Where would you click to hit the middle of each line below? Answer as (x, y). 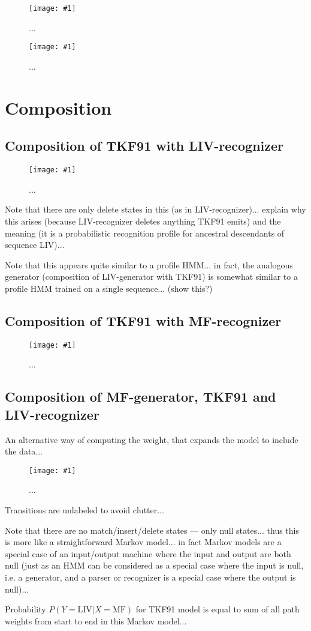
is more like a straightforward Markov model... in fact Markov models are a (143, 542)
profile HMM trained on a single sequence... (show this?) (109, 288)
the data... (24, 451)
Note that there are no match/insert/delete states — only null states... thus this (152, 530)
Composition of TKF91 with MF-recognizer (143, 320)
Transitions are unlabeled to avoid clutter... (84, 509)
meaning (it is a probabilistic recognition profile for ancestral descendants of (145, 233)
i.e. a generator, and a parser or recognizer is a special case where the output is (150, 577)
